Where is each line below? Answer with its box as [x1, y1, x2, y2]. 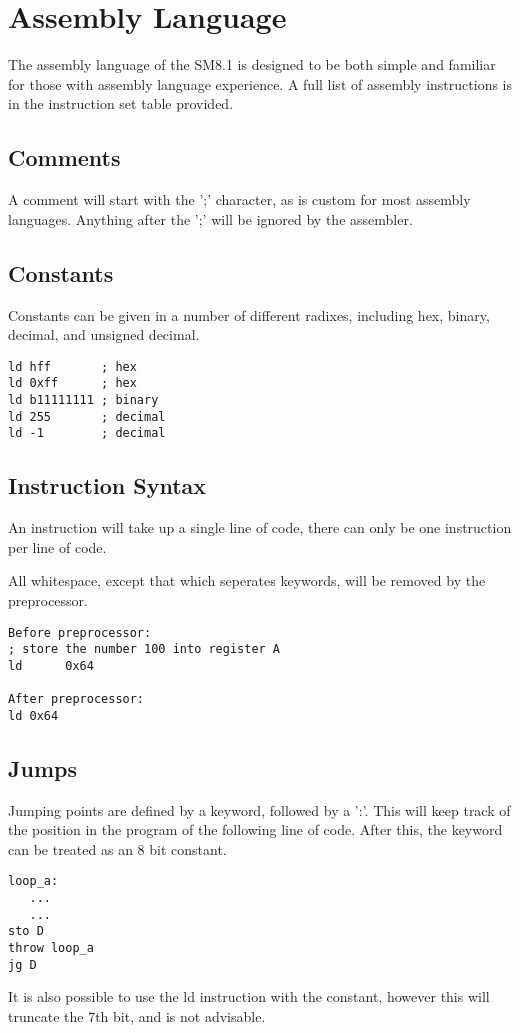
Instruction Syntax [8, 470, 207, 501]
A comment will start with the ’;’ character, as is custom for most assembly [8, 189, 471, 210]
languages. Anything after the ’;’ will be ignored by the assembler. [8, 208, 413, 229]
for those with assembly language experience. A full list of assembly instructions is [8, 73, 513, 94]
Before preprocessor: [8, 625, 152, 640]
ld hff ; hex [8, 359, 137, 374]
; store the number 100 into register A [8, 642, 281, 657]
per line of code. [8, 536, 107, 557]
